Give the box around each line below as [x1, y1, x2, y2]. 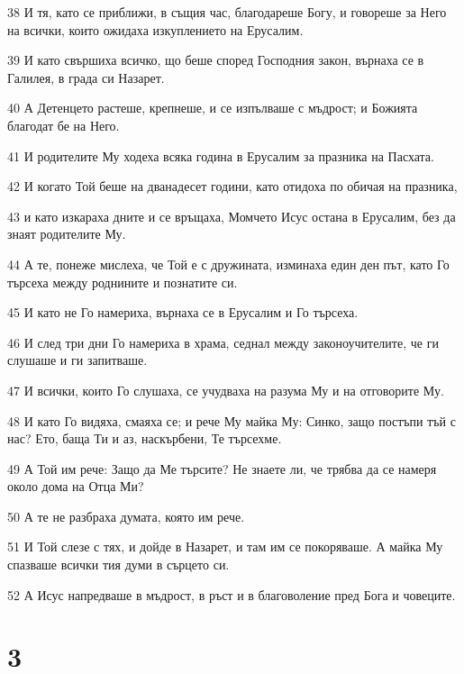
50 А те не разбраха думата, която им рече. [7, 506, 245, 525]
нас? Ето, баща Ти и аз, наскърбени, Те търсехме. [7, 429, 282, 448]
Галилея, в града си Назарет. [7, 68, 165, 87]
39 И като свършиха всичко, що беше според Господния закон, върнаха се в [7, 50, 424, 69]
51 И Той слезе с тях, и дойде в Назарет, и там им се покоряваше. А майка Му [7, 537, 443, 556]
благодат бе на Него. [7, 115, 120, 134]
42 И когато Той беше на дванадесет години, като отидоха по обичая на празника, [7, 177, 458, 196]
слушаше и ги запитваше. [7, 351, 148, 369]
